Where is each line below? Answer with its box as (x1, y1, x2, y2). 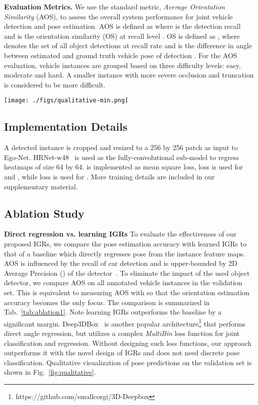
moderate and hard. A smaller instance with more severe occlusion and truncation (4, 70, 254, 80)
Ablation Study (4, 205, 85, 221)
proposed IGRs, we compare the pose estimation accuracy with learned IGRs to (4, 238, 247, 248)
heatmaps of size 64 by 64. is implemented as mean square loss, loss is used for (4, 162, 243, 172)
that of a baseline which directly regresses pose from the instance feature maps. (4, 248, 246, 258)
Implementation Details (4, 119, 128, 134)
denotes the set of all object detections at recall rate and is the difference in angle (4, 40, 252, 51)
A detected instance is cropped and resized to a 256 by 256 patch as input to (4, 142, 238, 153)
